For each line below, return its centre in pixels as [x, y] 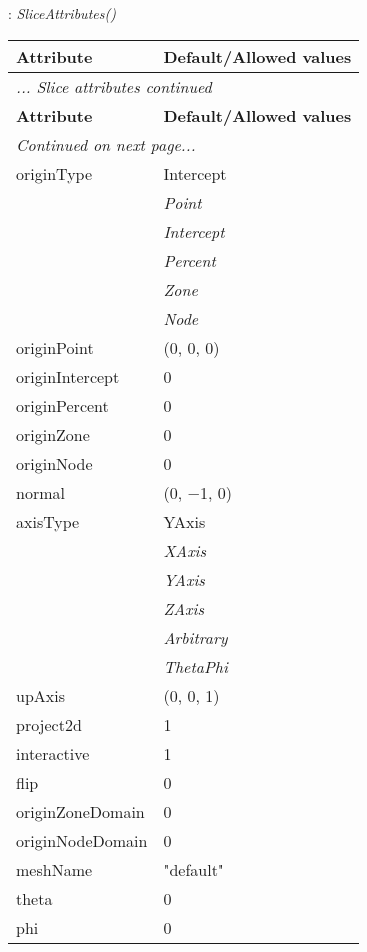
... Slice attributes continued [114, 86]
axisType [48, 521]
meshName [54, 869]
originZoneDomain [80, 811]
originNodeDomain [82, 840]
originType [54, 173]
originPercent [62, 405]
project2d [49, 724]
